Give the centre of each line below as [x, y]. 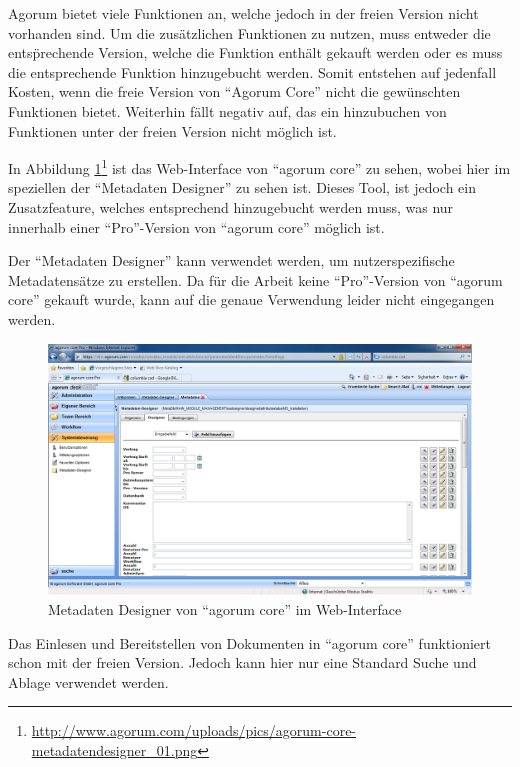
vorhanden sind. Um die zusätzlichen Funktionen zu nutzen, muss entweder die [249, 32]
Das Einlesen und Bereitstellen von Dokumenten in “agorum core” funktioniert [250, 642]
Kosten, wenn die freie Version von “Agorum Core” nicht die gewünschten [234, 91]
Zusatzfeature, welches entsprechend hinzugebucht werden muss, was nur [231, 207]
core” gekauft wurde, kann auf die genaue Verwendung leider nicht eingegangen [251, 299]
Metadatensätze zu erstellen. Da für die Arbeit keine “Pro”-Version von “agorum [255, 279]
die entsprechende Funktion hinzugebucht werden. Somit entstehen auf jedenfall [252, 71]
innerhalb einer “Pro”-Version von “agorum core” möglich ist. [196, 226]
